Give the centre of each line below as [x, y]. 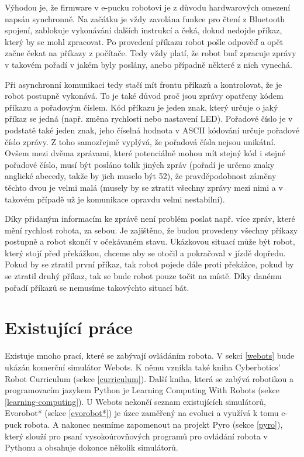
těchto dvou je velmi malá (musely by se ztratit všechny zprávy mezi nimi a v [144, 187]
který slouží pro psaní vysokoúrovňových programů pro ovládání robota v [136, 436]
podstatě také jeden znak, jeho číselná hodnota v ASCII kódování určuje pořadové [152, 130]
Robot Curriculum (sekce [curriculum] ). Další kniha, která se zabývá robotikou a [149, 378]
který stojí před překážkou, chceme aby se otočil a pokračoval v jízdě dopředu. [145, 252]
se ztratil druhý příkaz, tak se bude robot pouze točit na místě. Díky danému [143, 276]
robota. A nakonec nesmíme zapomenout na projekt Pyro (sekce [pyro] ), [153, 424]
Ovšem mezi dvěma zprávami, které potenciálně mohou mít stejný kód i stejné [145, 153]
